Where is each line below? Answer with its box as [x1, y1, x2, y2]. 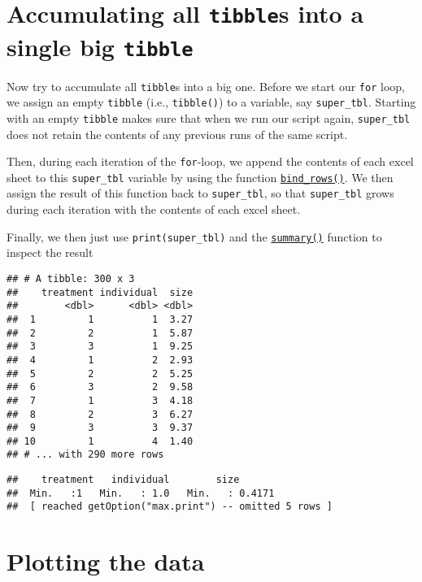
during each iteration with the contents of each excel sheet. [7, 201, 301, 218]
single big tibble [7, 29, 194, 63]
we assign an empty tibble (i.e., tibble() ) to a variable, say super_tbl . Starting [7, 93, 416, 111]
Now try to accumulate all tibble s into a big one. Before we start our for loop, [7, 77, 405, 94]
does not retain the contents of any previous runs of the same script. [7, 125, 348, 142]
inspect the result [7, 244, 94, 261]
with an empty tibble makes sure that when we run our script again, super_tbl [7, 109, 411, 126]
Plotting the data [7, 545, 205, 578]
